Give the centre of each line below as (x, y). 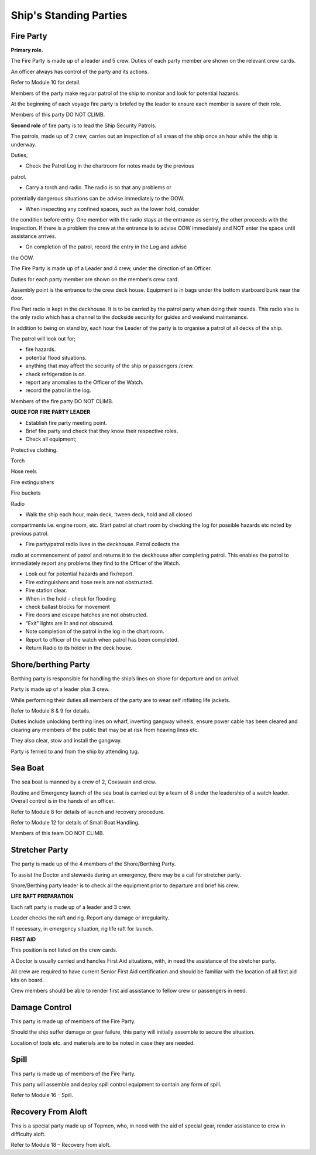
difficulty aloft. (28, 1134)
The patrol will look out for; (43, 339)
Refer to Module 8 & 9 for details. (51, 711)
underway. (24, 144)
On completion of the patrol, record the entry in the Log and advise (106, 247)
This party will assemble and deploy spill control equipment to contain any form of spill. (116, 1084)
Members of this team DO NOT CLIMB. (58, 833)
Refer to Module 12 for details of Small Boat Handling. (75, 822)
